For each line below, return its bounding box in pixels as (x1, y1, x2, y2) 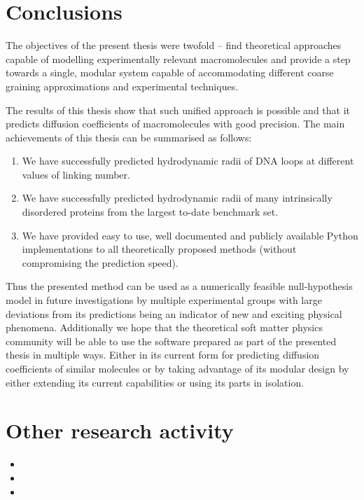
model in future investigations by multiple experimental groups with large (6, 293, 322, 307)
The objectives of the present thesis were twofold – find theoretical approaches (6, 38, 342, 53)
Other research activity (6, 416, 234, 445)
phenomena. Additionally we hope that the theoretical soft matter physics (6, 320, 323, 335)
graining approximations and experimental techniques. (6, 78, 239, 93)
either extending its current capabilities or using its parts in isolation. (6, 375, 304, 389)
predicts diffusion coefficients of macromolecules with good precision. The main (6, 116, 345, 131)
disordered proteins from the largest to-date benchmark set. (22, 204, 279, 219)
